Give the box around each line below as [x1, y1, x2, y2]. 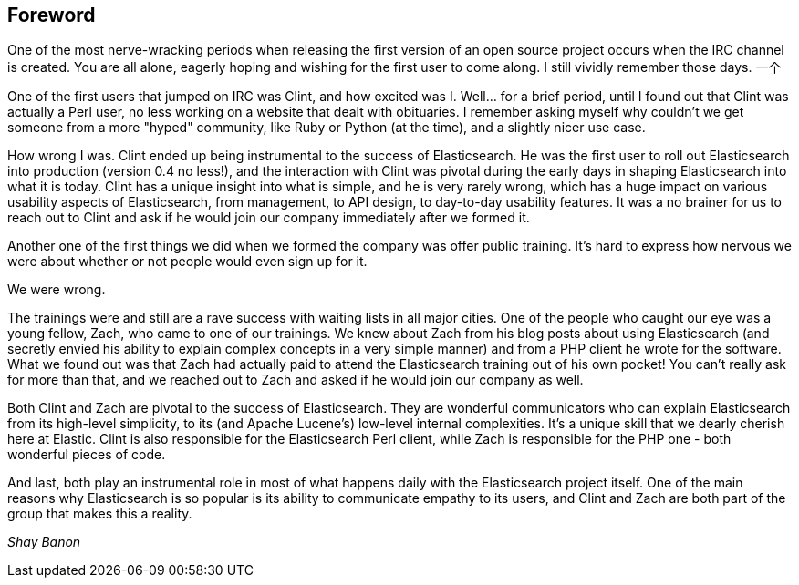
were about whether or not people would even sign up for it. [7, 253, 368, 270]
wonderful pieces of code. [7, 446, 166, 463]
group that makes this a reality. [7, 506, 192, 522]
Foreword [7, 4, 96, 26]
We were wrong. [7, 282, 106, 298]
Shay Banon [7, 534, 81, 550]
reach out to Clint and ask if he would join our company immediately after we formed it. [7, 210, 530, 226]
